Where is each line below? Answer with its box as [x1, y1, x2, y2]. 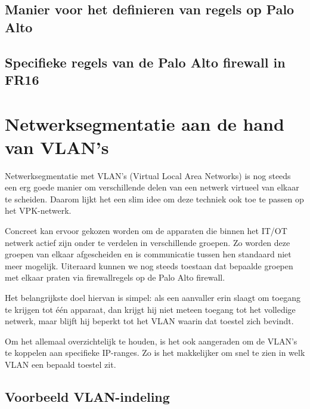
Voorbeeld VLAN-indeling [5, 387, 170, 405]
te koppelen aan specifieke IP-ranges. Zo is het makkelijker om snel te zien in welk [5, 346, 305, 359]
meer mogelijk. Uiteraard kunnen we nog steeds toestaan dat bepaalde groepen [5, 259, 293, 272]
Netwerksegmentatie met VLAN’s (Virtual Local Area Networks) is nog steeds [5, 169, 291, 182]
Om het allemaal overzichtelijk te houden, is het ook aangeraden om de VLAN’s [5, 334, 297, 347]
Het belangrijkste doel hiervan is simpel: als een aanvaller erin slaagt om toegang [5, 291, 300, 303]
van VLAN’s [5, 134, 109, 159]
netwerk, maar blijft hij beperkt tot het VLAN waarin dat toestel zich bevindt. [5, 315, 294, 327]
